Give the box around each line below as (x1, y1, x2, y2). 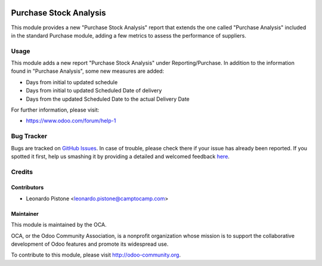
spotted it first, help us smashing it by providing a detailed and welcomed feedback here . (11, 153, 230, 160)
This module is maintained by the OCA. (11, 221, 107, 228)
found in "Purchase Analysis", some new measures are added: (11, 67, 164, 75)
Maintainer (11, 210, 39, 217)
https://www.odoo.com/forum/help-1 (26, 117, 116, 125)
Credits (11, 168, 33, 176)
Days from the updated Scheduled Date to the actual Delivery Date (26, 95, 190, 103)
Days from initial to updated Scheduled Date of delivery (26, 87, 162, 94)
